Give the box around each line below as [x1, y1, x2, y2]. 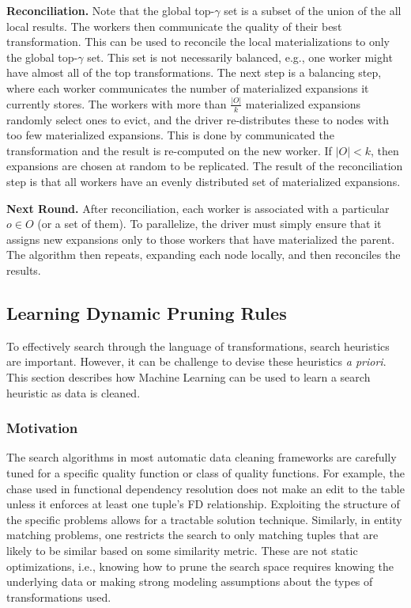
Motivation [6, 418, 78, 438]
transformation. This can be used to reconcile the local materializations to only [6, 33, 390, 50]
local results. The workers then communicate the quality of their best [6, 17, 342, 34]
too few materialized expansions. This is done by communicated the [6, 127, 334, 143]
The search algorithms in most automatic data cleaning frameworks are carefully [6, 449, 397, 465]
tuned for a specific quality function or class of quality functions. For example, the [6, 465, 405, 481]
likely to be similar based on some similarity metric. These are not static [6, 542, 358, 558]
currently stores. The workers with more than [6, 95, 227, 112]
